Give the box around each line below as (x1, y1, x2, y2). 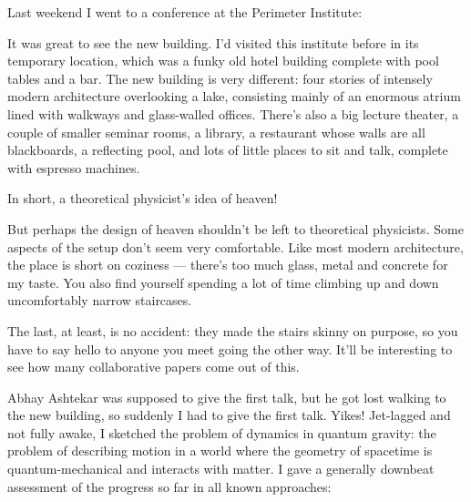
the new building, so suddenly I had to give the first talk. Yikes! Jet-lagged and (7, 405, 451, 425)
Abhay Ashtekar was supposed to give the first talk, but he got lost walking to (7, 387, 446, 406)
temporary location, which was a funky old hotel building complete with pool (7, 51, 439, 70)
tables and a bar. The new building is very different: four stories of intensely (7, 68, 433, 87)
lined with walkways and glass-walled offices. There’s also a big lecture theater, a (7, 104, 459, 123)
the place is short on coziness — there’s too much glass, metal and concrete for (7, 255, 448, 274)
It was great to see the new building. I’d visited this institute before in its (7, 33, 419, 52)
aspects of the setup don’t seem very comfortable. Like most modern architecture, (7, 237, 464, 256)
